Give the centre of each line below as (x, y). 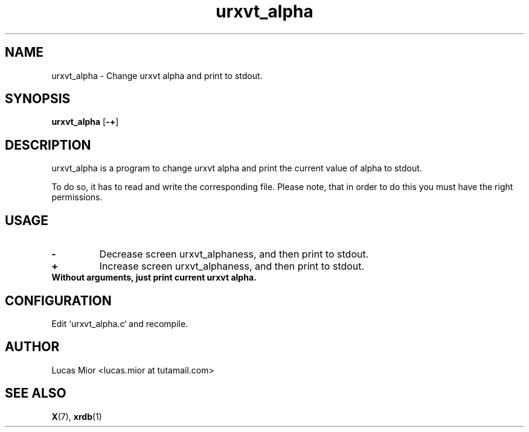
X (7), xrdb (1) (77, 416)
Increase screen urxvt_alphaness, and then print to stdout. (232, 266)
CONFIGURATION (58, 300)
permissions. (77, 197)
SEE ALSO (36, 393)
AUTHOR (32, 347)
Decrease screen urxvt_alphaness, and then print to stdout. (234, 254)
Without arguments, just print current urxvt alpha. (154, 278)
